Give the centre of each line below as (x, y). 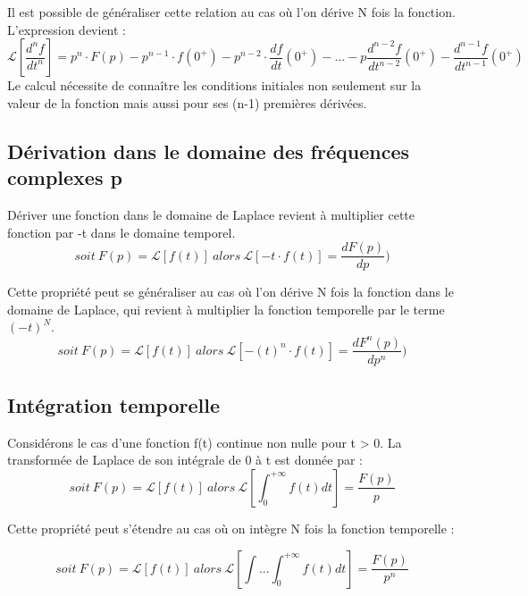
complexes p (65, 177)
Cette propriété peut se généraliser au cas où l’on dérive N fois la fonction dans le (230, 292)
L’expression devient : (67, 29)
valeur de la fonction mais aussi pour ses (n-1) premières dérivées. (187, 102)
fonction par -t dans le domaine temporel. (122, 232)
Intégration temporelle (113, 404)
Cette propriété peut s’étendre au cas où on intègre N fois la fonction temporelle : (231, 528)
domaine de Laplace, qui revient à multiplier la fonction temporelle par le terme (226, 309)
